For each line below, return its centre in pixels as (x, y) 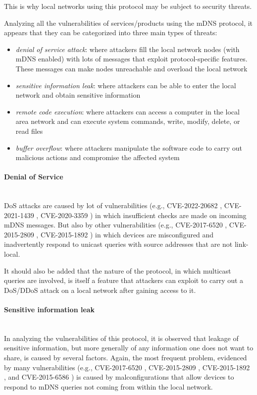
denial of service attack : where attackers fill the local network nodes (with (128, 49)
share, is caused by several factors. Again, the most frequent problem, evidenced (126, 358)
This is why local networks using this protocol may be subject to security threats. (128, 6)
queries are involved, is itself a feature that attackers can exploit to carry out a (124, 280)
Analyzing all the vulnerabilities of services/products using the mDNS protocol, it (128, 23)
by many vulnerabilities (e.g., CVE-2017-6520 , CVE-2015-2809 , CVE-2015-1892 (127, 367)
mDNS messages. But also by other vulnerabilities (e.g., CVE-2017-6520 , (116, 225)
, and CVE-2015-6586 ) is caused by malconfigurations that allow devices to (119, 377)
